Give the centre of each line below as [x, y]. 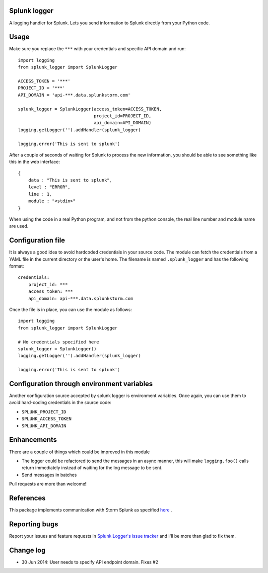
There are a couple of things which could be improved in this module [79, 452]
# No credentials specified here [59, 342]
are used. [19, 226]
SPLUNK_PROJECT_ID [44, 412]
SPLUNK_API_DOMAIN [44, 426]
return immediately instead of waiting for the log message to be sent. [92, 468]
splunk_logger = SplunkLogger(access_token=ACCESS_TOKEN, [90, 109]
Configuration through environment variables [81, 383]
